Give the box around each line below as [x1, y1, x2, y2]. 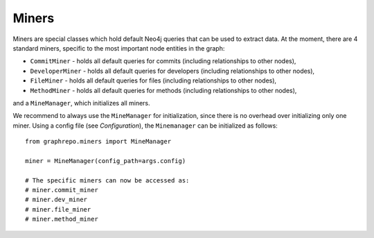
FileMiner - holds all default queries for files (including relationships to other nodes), [30, 76, 277, 85]
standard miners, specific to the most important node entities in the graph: [12, 44, 225, 52]
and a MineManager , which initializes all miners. [12, 99, 150, 107]
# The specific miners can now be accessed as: [25, 176, 190, 184]
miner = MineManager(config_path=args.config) [25, 157, 186, 164]
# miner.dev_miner [25, 196, 88, 204]
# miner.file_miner [25, 205, 91, 213]
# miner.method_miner [25, 215, 98, 223]
